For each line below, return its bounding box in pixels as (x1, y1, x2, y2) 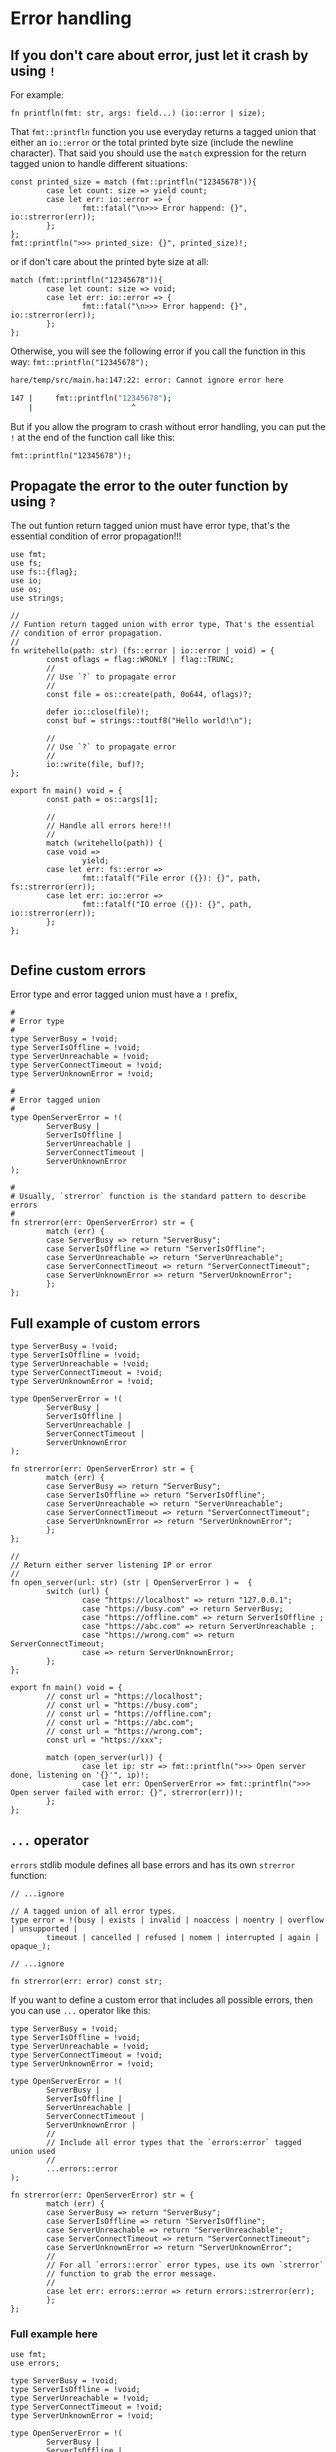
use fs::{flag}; (10, 567, 78, 577)
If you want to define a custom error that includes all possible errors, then (10, 1993, 313, 2006)
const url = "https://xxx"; (46, 1735, 163, 1746)
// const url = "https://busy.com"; (46, 1700, 199, 1711)
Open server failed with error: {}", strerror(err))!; (10, 1788, 244, 1798)
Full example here (10, 2327, 98, 2341)
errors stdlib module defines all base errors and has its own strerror (10, 1858, 296, 1871)
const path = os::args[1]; (46, 795, 159, 805)
